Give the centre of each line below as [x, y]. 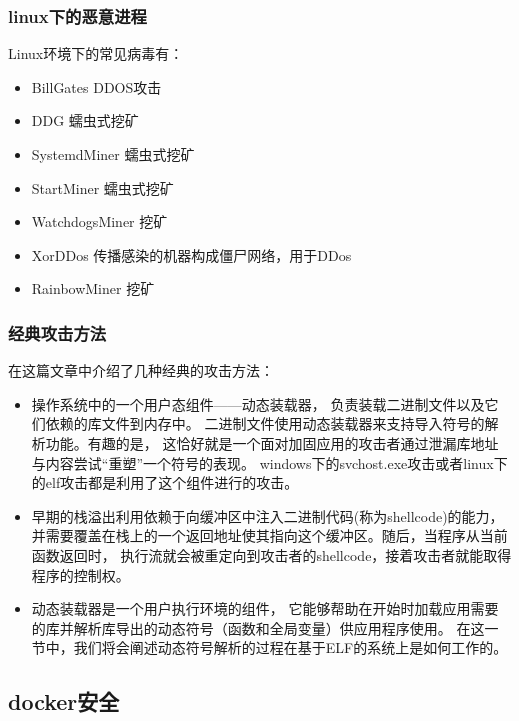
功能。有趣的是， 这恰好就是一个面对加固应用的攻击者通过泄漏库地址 [272, 442]
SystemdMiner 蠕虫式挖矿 [113, 154]
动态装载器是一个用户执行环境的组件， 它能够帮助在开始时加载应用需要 [265, 608]
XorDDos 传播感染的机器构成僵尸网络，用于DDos [191, 254]
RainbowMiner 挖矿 [93, 288]
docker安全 [64, 701]
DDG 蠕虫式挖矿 [85, 120]
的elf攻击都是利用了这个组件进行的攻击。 [165, 482]
